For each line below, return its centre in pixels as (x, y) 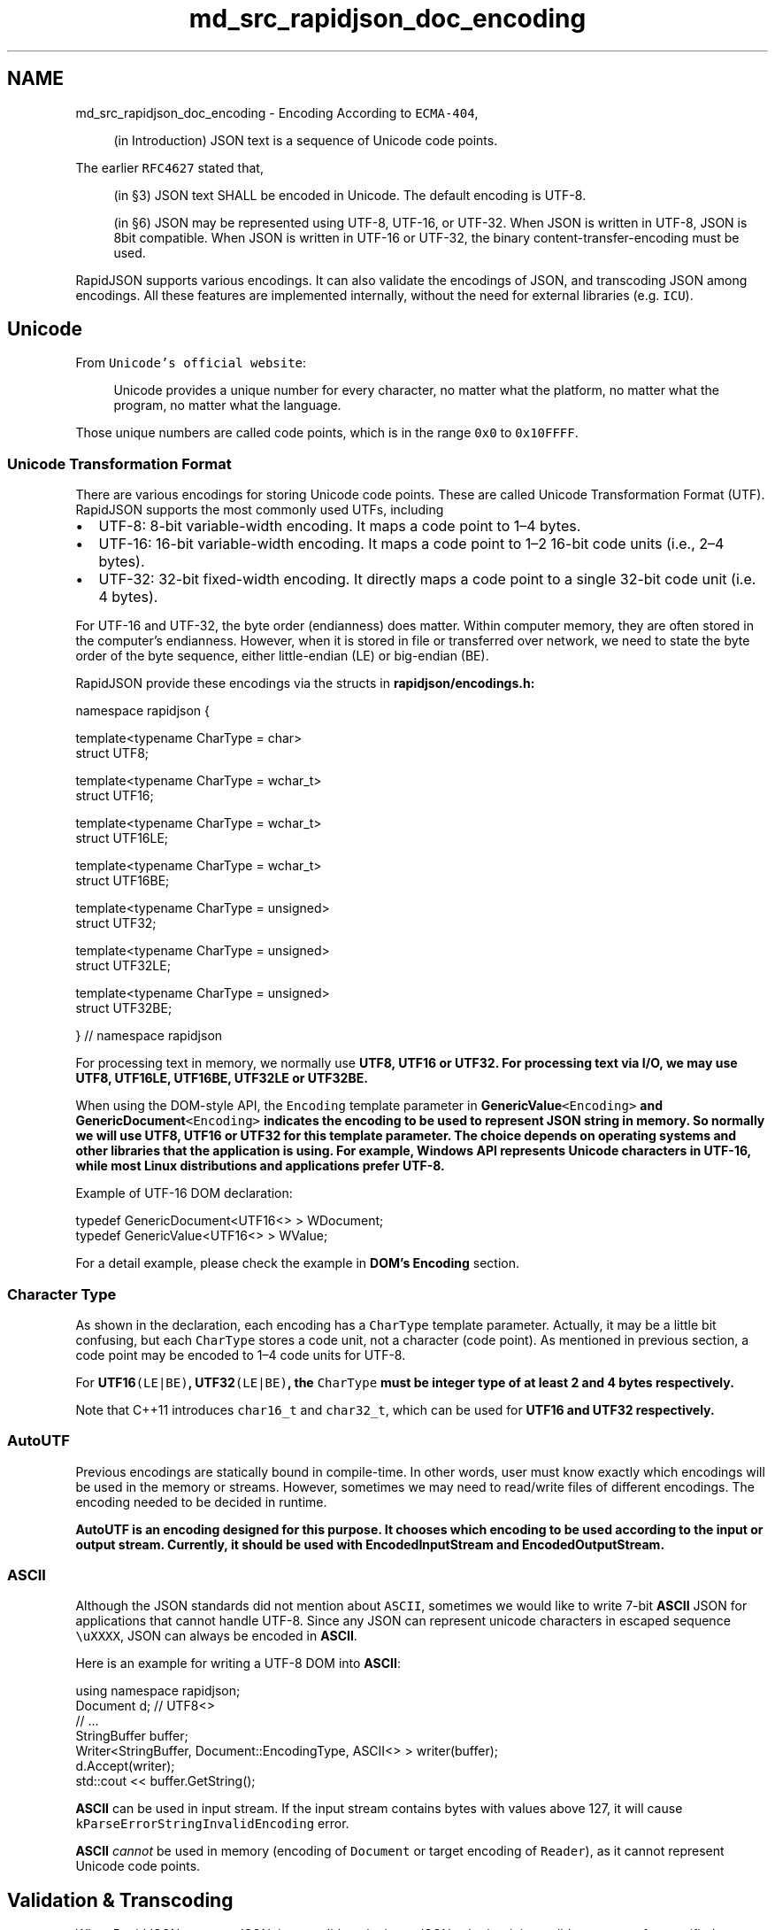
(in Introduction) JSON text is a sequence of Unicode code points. (306, 140)
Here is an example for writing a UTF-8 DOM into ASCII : (238, 1664)
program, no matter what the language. (227, 405)
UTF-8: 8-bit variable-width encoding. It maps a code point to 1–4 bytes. (340, 526)
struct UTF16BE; (123, 881)
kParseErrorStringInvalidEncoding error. (212, 1824)
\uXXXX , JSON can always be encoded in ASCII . (216, 1636)
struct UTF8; (112, 753)
